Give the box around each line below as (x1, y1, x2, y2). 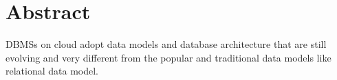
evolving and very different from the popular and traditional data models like (6, 50, 331, 64)
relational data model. (6, 64, 99, 78)
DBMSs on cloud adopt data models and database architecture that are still (6, 37, 327, 51)
